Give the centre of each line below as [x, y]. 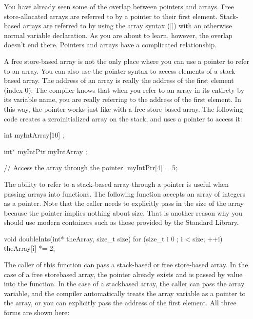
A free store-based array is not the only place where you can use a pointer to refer [127, 61]
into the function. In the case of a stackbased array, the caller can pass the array [124, 284]
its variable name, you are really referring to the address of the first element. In [123, 99]
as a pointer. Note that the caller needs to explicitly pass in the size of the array [124, 203]
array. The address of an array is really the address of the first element [128, 80]
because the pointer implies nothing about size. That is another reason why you [123, 212]
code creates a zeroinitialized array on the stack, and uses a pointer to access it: [123, 118]
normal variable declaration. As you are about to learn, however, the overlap [118, 35]
